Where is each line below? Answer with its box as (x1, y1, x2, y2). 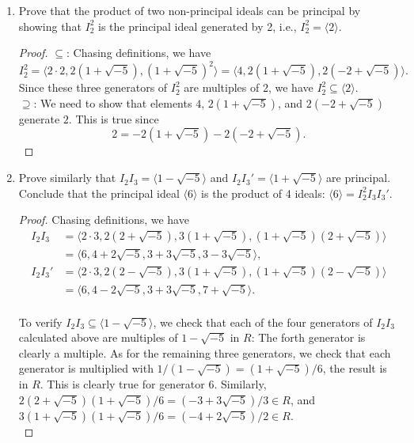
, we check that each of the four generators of (153, 313, 373, 330)
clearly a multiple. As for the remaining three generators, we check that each (18, 344, 391, 361)
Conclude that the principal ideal (18, 184, 180, 201)
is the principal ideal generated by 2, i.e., (98, 17, 297, 34)
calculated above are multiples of (18, 329, 178, 346)
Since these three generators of (18, 79, 168, 96)
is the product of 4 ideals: (201, 184, 325, 201)
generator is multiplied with (18, 360, 154, 377)
